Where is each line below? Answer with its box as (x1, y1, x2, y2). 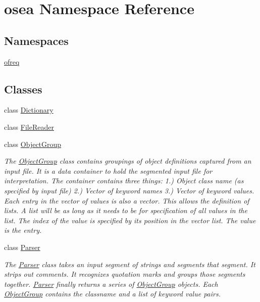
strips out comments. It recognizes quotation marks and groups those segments (4, 269, 245, 279)
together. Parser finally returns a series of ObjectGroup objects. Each (4, 278, 218, 289)
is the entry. (4, 225, 42, 235)
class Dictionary (4, 105, 54, 115)
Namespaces (4, 32, 69, 48)
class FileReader (4, 121, 54, 132)
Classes (4, 81, 42, 96)
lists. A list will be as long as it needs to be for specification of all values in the (4, 205, 247, 216)
